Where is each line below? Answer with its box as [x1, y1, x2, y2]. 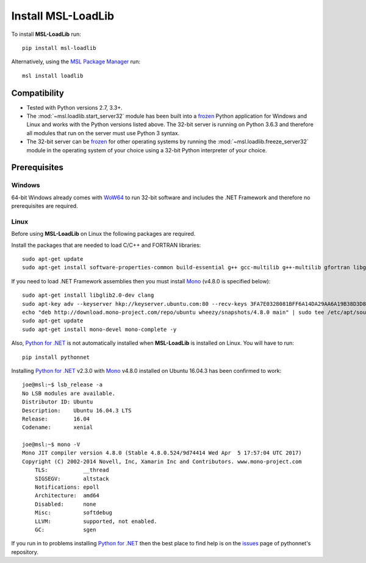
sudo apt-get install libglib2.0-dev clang [22, 292, 154, 299]
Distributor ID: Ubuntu [22, 398, 93, 405]
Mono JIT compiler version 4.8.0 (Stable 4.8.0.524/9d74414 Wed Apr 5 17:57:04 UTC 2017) [22, 450, 302, 456]
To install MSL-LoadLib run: [11, 30, 82, 38]
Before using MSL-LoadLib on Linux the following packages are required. [11, 230, 196, 238]
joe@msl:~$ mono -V [22, 441, 81, 448]
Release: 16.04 [22, 415, 90, 422]
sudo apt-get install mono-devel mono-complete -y [22, 326, 177, 333]
